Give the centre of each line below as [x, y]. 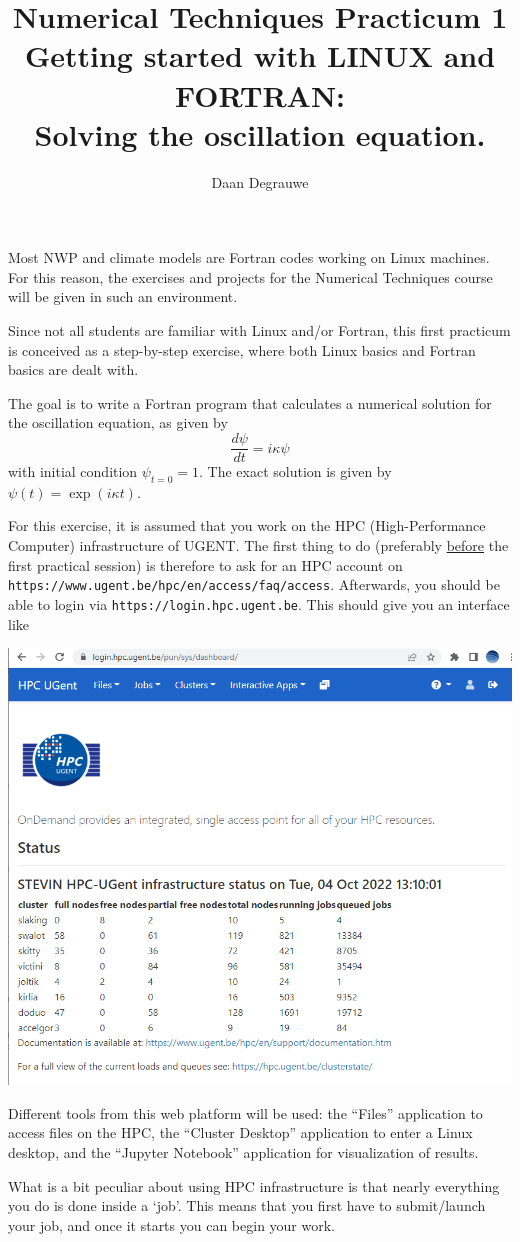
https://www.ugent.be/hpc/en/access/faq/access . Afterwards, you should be [254, 584]
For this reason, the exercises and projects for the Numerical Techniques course [250, 276]
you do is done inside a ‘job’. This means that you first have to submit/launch [247, 1205]
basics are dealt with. [73, 369]
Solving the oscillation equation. [260, 133]
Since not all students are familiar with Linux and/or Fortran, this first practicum [259, 330]
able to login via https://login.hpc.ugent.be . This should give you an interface [259, 603]
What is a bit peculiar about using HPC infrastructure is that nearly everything [254, 1185]
